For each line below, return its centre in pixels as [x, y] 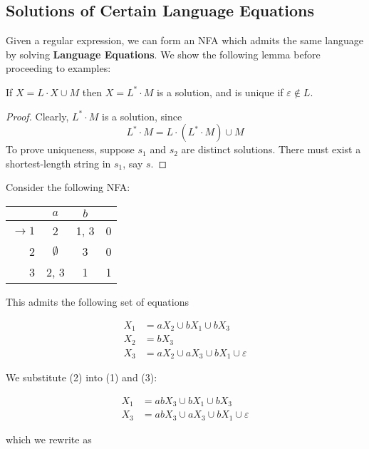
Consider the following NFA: [68, 187]
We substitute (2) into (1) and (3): [82, 377]
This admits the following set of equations [97, 301]
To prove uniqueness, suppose [70, 149]
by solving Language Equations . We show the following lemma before [163, 54]
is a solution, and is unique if [220, 92]
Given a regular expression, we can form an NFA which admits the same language [184, 40]
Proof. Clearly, [37, 116]
